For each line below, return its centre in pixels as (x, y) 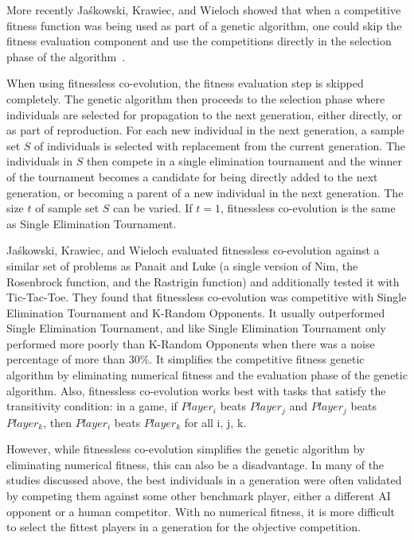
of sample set (67, 208)
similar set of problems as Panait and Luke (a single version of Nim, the (182, 265)
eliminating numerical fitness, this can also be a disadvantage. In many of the (195, 464)
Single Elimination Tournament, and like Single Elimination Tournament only (196, 328)
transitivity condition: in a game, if (92, 406)
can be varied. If (153, 208)
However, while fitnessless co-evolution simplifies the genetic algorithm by (186, 449)
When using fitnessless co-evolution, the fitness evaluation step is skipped (185, 83)
